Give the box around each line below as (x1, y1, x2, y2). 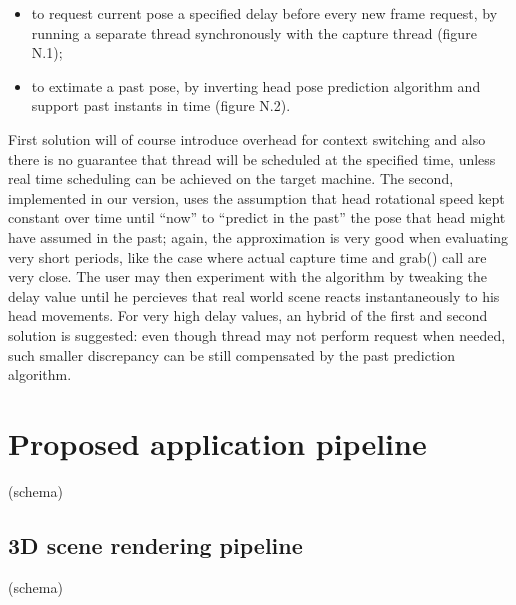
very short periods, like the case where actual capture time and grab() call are (8, 246, 487, 267)
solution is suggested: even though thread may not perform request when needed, (8, 324, 506, 345)
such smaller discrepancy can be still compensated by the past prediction (8, 344, 456, 365)
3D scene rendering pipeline (8, 529, 303, 560)
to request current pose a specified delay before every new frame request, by (31, 3, 498, 23)
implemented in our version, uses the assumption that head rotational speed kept (8, 187, 505, 208)
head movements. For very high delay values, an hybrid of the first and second (8, 305, 488, 326)
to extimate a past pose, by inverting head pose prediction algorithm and (31, 75, 481, 96)
